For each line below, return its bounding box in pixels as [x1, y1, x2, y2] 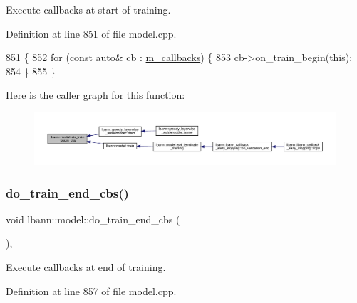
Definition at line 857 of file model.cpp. [6, 283, 177, 298]
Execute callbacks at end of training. [6, 260, 166, 275]
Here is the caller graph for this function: [6, 87, 185, 102]
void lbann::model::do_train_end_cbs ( [6, 211, 180, 226]
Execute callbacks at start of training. [6, 2, 171, 16]
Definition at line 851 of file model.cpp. [6, 26, 177, 41]
